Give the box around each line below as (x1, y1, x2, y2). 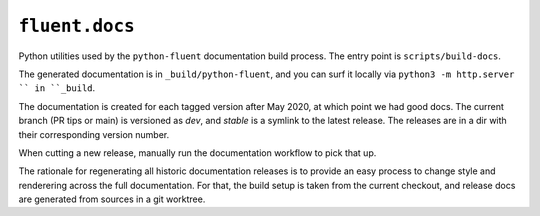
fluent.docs (18, 15, 135, 37)
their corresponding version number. (18, 128, 170, 140)
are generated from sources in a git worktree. (18, 193, 206, 205)
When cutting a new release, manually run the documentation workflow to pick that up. (18, 146, 377, 159)
